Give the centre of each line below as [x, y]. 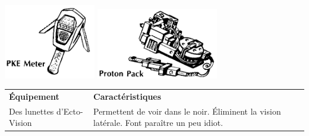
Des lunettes [31, 111]
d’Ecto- [70, 111]
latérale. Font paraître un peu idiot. [158, 123]
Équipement [34, 96]
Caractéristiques [127, 96]
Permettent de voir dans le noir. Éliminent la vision [187, 111]
